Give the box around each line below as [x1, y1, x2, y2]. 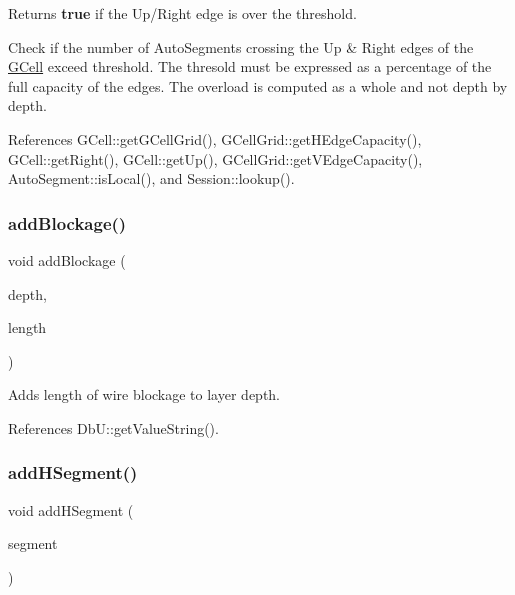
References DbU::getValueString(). [8, 417, 219, 438]
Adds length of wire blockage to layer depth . [8, 384, 281, 405]
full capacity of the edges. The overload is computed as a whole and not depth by [8, 75, 508, 96]
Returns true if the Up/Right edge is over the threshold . [8, 3, 357, 23]
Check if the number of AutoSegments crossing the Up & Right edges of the [8, 36, 474, 57]
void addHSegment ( [8, 499, 134, 520]
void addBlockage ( [8, 249, 126, 270]
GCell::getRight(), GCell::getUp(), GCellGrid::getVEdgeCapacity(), [8, 148, 423, 169]
